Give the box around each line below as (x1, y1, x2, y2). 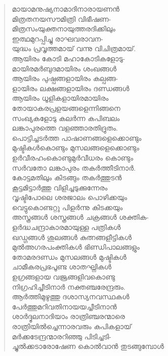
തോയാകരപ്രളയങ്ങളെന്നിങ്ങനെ (12, 102, 120, 113)
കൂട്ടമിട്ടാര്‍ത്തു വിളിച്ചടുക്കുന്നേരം (12, 182, 108, 192)
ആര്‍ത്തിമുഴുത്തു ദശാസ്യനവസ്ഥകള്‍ (12, 291, 130, 302)
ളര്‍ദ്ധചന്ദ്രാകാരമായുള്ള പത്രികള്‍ (12, 222, 121, 232)
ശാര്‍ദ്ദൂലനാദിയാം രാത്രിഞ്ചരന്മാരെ (12, 311, 125, 322)
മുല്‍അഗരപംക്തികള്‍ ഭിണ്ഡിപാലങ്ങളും (12, 242, 140, 252)
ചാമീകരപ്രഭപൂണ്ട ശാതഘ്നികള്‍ (12, 261, 112, 272)
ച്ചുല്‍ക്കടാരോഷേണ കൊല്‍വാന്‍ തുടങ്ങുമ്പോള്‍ (12, 341, 164, 351)
